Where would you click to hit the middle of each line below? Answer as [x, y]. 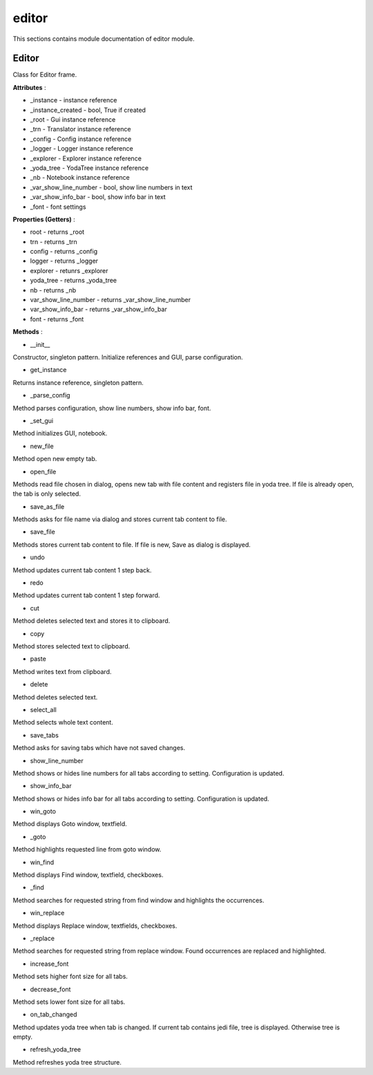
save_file [42, 532]
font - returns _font [57, 319]
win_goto [43, 812]
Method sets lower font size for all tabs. [69, 1002]
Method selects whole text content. [63, 722]
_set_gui [42, 420]
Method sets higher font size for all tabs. [70, 976]
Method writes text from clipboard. [62, 671]
